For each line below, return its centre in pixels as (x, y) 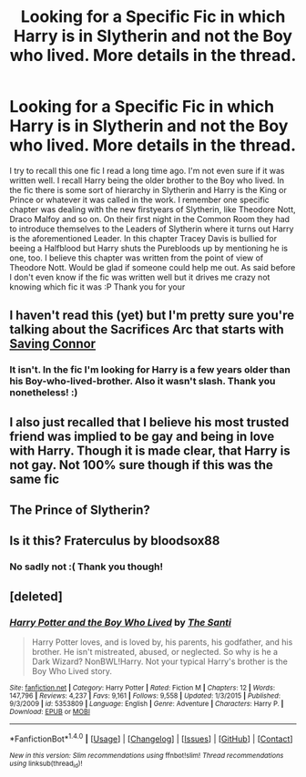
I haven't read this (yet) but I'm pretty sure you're (152, 316)
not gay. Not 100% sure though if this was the (141, 465)
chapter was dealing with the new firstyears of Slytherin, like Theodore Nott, (153, 209)
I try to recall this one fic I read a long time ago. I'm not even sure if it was (147, 170)
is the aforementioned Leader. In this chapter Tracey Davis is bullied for (143, 238)
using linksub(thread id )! (46, 764)
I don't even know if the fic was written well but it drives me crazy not (140, 277)
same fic (35, 479)
